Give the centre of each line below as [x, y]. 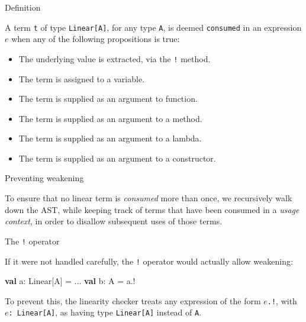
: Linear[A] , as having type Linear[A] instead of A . [105, 312]
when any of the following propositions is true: [96, 39]
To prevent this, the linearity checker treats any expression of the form [133, 300]
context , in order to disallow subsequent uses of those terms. [114, 221]
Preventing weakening [44, 178]
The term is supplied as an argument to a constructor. [117, 158]
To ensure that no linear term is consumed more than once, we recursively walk [149, 198]
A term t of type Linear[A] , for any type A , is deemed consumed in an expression [153, 27]
